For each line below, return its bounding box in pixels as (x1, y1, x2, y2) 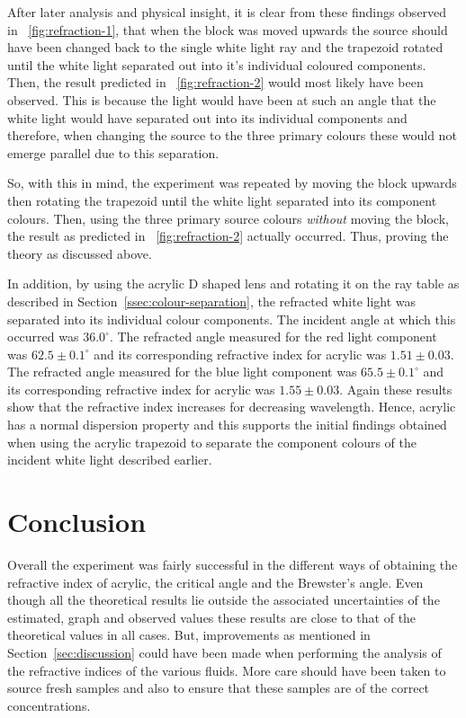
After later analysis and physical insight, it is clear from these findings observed (7, 3, 447, 21)
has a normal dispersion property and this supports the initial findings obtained (7, 415, 447, 434)
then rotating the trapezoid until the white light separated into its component (7, 191, 437, 209)
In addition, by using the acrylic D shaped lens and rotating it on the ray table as (7, 274, 460, 293)
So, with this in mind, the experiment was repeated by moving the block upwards (7, 173, 457, 192)
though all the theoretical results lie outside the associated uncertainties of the (7, 590, 440, 609)
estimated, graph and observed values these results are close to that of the (7, 607, 417, 626)
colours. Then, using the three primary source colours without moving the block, (7, 208, 449, 227)
